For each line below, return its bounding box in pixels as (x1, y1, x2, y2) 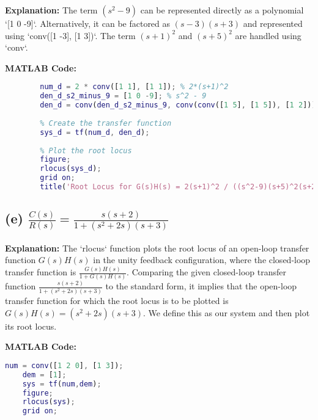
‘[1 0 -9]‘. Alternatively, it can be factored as (5, 17, 171, 29)
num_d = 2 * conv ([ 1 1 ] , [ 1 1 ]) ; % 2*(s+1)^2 (40, 82, 229, 92)
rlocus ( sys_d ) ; (40, 164, 102, 173)
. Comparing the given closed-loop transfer (127, 266, 286, 278)
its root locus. (5, 319, 57, 332)
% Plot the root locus (40, 146, 132, 155)
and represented (243, 17, 303, 29)
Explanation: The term (5, 4, 98, 16)
